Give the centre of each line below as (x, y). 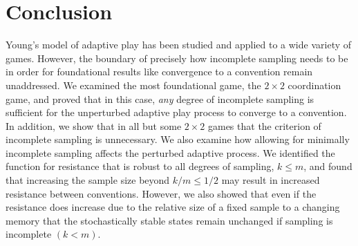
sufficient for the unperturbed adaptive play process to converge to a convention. (176, 112)
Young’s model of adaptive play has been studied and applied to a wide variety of (179, 45)
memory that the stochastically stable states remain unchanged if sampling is (169, 220)
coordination (314, 85)
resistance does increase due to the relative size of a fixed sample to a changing (173, 207)
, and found (328, 166)
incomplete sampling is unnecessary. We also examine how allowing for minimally (178, 139)
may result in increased (271, 180)
